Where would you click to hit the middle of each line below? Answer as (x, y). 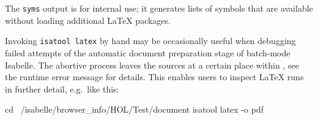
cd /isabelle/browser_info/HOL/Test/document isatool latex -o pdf (134, 109)
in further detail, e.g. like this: (62, 88)
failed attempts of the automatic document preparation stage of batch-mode (148, 52)
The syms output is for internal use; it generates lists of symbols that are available (159, 8)
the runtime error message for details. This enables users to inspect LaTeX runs (154, 77)
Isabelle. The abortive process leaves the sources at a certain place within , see (152, 65)
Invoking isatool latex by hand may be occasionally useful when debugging (150, 41)
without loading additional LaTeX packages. (88, 20)
